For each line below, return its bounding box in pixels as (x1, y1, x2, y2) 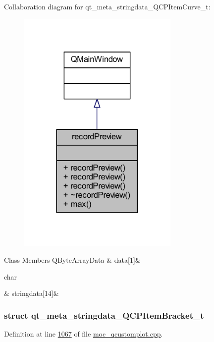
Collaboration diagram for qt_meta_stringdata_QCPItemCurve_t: (4, 1, 211, 11)
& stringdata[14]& (4, 288, 59, 298)
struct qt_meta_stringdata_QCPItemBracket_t (4, 309, 204, 321)
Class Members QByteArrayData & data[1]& (4, 254, 141, 265)
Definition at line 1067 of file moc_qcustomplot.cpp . (4, 328, 163, 339)
